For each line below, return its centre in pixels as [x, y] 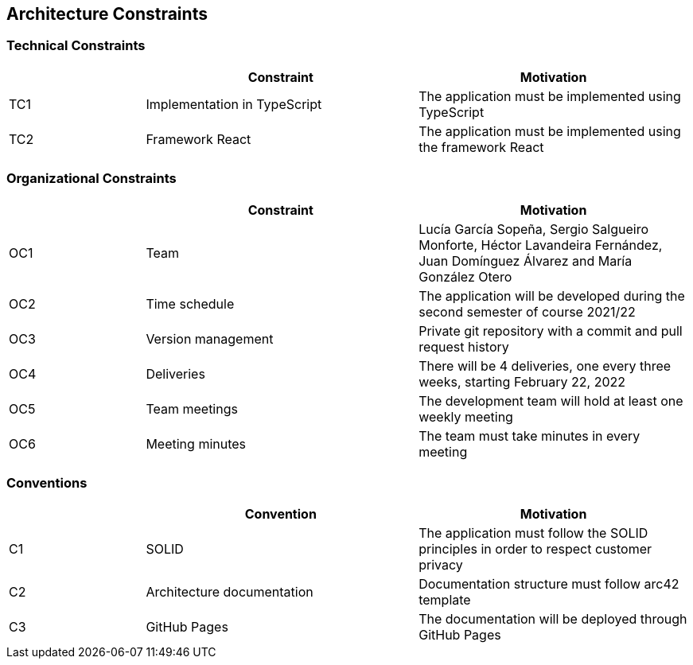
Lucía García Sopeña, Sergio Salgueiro [533, 229]
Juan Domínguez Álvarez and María [526, 261]
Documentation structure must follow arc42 [549, 584]
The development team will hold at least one [551, 401]
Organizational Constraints [91, 179]
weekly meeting [466, 416]
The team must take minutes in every [529, 436]
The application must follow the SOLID [533, 533]
